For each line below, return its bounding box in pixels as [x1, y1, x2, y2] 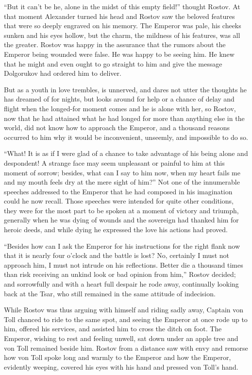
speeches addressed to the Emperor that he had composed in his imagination [4, 186, 233, 196]
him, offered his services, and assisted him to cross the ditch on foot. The [4, 324, 222, 334]
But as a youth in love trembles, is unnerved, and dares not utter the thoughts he [4, 84, 247, 94]
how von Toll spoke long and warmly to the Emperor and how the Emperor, [4, 352, 231, 362]
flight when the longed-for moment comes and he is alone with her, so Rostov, [4, 103, 236, 113]
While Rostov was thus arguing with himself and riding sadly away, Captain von [4, 305, 244, 315]
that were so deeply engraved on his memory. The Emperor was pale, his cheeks [4, 20, 241, 31]
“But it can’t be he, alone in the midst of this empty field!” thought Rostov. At [4, 1, 240, 11]
